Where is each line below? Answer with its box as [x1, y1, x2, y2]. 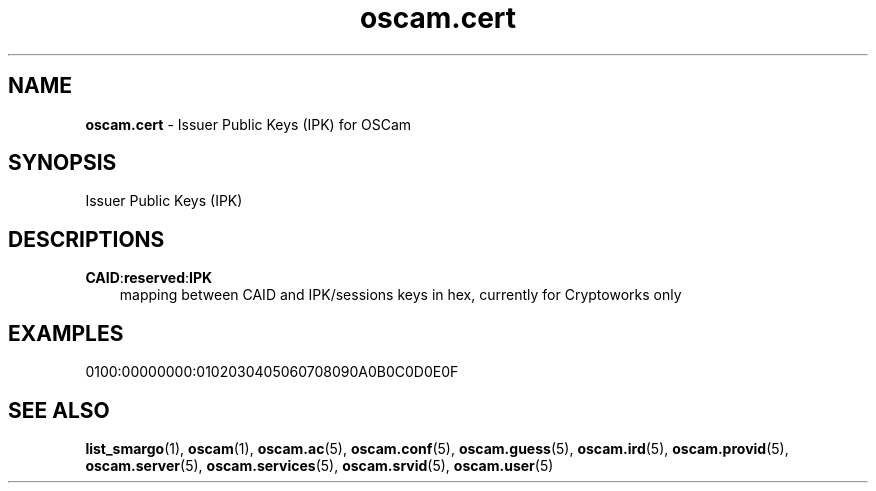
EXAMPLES [8, 320, 124, 346]
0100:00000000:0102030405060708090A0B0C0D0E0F [85, 363, 459, 381]
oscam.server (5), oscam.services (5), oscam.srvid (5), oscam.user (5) [85, 456, 554, 474]
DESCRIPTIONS [8, 226, 165, 252]
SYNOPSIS [8, 150, 117, 176]
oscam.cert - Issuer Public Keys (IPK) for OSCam [85, 115, 412, 133]
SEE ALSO [8, 397, 110, 423]
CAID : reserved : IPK [85, 269, 213, 287]
